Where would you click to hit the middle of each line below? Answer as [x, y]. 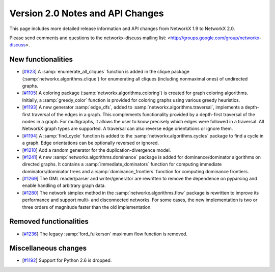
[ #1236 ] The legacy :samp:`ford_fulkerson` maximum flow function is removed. [105, 234]
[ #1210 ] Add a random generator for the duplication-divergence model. [97, 150]
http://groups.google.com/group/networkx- [216, 38]
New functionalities [41, 59]
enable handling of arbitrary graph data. [64, 185]
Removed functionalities [49, 222]
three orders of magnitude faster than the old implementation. [87, 207]
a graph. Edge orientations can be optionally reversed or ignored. [91, 143]
